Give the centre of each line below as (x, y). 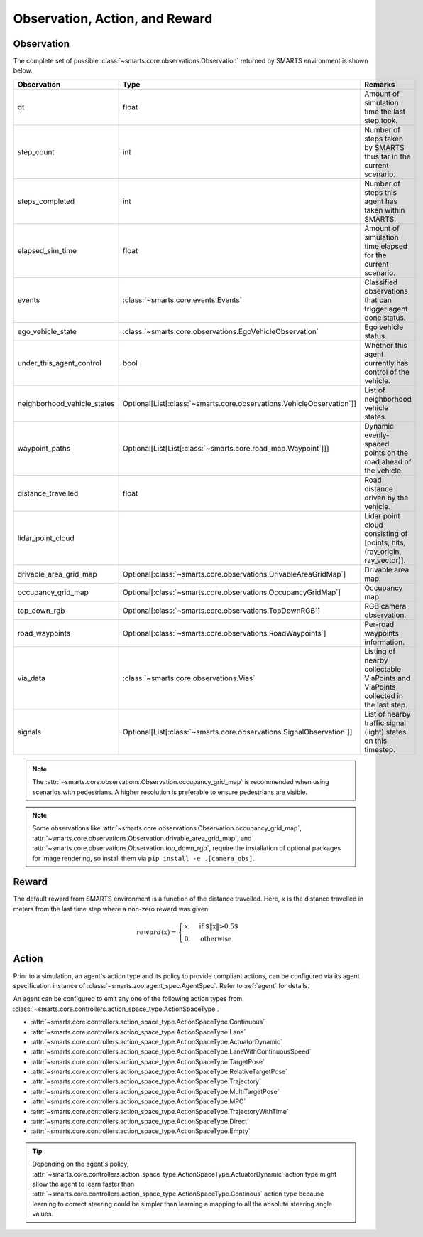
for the (375, 255)
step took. (381, 120)
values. (43, 1214)
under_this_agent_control (60, 363)
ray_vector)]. (385, 560)
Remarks (380, 84)
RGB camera (385, 606)
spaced (377, 444)
